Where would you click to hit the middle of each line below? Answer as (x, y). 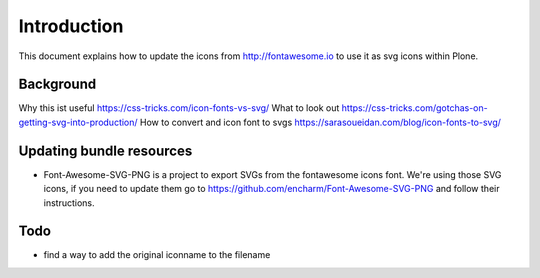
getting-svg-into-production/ (78, 122)
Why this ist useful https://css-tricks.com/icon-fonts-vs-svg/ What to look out (179, 108)
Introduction (71, 26)
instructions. (69, 202)
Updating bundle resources (105, 150)
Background (57, 84)
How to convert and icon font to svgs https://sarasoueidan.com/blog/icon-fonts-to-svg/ (321, 122)
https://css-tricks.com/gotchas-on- (415, 108)
